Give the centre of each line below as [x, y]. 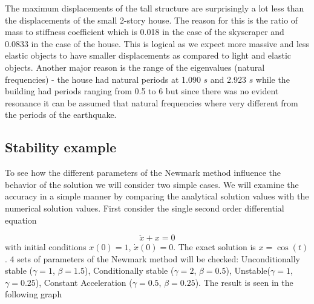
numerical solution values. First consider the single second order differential [145, 208]
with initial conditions [46, 247]
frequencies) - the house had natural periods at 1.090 [103, 79]
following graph [34, 294]
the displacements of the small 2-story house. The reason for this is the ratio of [152, 20]
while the [273, 79]
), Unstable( [248, 270]
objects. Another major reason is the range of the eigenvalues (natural [135, 67]
